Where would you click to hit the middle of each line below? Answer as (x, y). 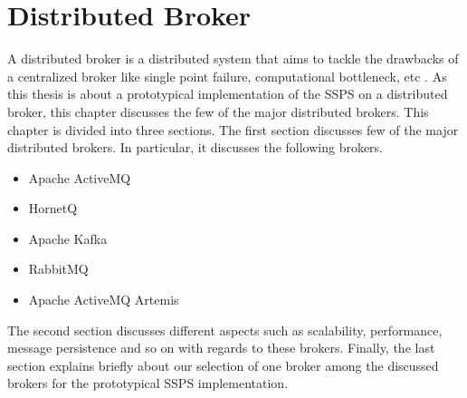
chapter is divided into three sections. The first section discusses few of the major (233, 129)
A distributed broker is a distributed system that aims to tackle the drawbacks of (233, 58)
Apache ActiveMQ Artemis (104, 300)
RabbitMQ (58, 269)
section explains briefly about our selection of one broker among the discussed (223, 365)
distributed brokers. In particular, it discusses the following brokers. (195, 147)
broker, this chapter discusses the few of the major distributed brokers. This (218, 111)
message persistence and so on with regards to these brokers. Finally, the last (221, 348)
